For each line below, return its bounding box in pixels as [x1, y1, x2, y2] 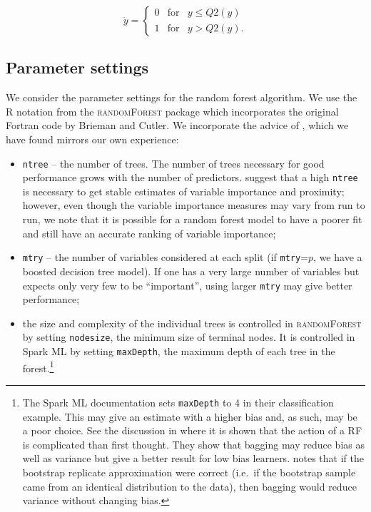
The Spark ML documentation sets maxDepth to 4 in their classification [22, 394, 334, 409]
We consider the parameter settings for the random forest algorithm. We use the [6, 90, 357, 105]
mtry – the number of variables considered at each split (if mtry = [22, 250, 309, 265]
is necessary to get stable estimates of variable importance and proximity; [22, 183, 345, 198]
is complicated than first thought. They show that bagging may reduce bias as [22, 436, 365, 451]
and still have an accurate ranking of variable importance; [22, 225, 276, 240]
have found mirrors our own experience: [6, 131, 179, 146]
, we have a [313, 250, 362, 265]
